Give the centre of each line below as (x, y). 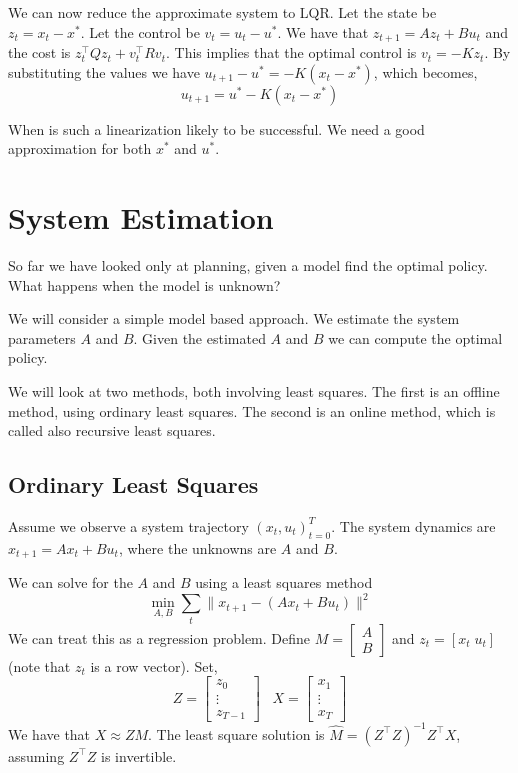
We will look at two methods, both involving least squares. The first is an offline (254, 390)
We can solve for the (70, 582)
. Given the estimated (199, 337)
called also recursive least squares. (112, 430)
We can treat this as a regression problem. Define (159, 637)
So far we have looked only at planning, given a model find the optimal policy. (248, 264)
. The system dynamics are (413, 525)
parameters (42, 337)
